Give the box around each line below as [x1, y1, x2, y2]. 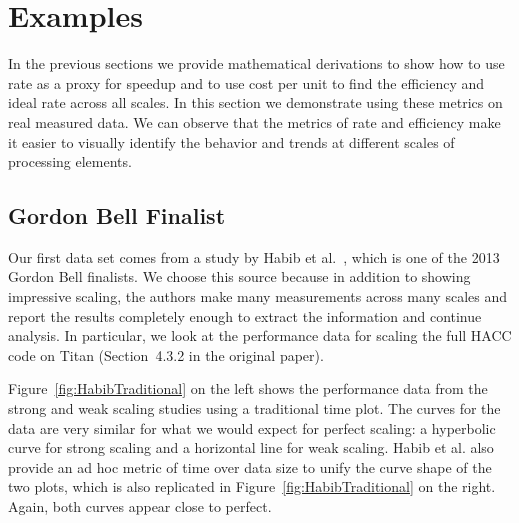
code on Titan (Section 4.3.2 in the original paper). [8, 344, 324, 365]
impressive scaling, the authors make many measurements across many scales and [8, 286, 507, 307]
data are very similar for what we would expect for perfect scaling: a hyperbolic [8, 417, 496, 438]
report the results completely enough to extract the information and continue [8, 305, 482, 326]
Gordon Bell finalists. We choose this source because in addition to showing [8, 266, 471, 287]
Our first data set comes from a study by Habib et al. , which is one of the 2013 [8, 246, 500, 267]
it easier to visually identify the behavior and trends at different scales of [8, 131, 455, 152]
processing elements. [8, 151, 132, 172]
